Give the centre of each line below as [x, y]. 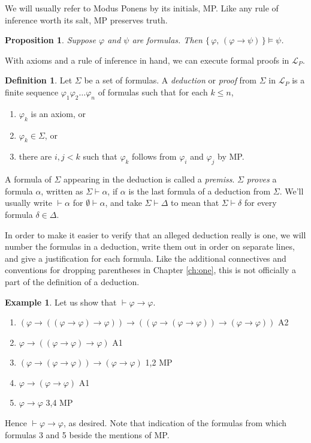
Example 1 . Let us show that [61, 302]
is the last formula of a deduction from [200, 191]
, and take [123, 203]
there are [35, 156]
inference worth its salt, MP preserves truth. [86, 20]
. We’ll [292, 191]
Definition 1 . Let [39, 80]
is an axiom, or [58, 113]
